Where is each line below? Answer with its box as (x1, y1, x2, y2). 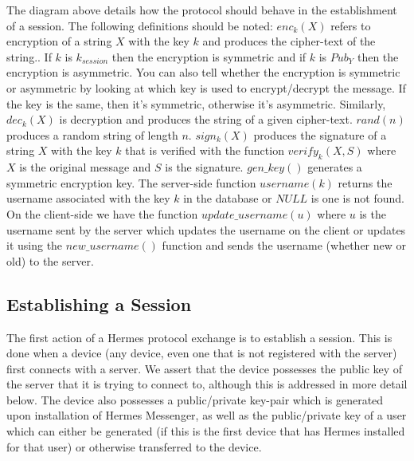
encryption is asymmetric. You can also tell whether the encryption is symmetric (6, 64, 400, 81)
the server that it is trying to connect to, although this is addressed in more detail (6, 376, 408, 392)
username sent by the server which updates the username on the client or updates (6, 221, 406, 238)
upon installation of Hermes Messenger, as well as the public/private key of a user (6, 407, 407, 424)
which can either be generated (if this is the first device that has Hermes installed (6, 423, 405, 439)
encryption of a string (6, 33, 112, 49)
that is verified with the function (125, 142, 284, 159)
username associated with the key (6, 190, 170, 207)
